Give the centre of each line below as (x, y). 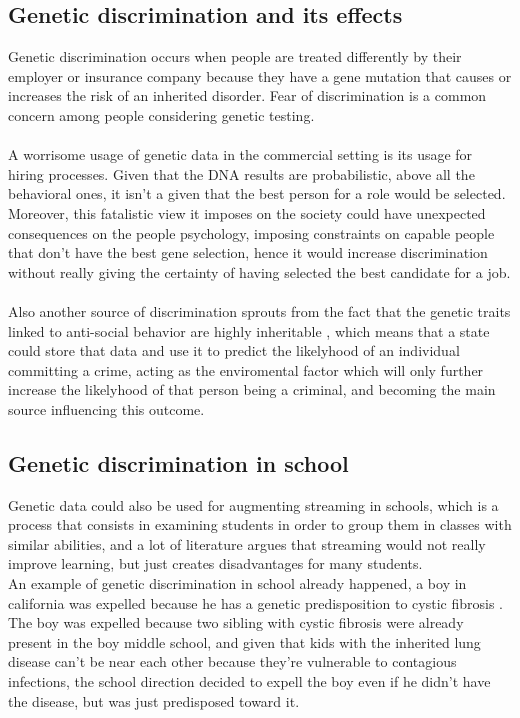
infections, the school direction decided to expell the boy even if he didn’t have (249, 681)
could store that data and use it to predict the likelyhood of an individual (234, 350)
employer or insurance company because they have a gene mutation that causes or (260, 75)
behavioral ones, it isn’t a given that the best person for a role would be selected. (257, 193)
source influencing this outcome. (106, 408)
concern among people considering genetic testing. (161, 114)
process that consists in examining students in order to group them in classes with (260, 524)
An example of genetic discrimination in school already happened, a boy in (237, 583)
